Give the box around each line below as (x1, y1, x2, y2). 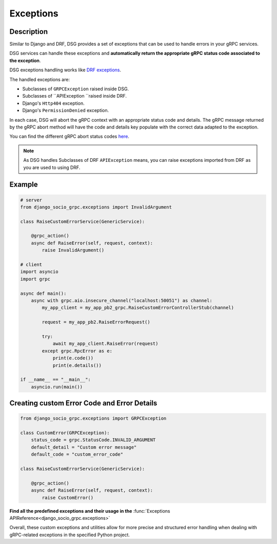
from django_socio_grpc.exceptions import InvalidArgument (20, 204, 172, 210)
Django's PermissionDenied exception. (22, 107, 109, 114)
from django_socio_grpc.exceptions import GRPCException (20, 416, 167, 421)
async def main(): (20, 290, 67, 296)
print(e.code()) (52, 355, 94, 361)
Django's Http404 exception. (22, 100, 85, 106)
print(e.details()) (52, 362, 102, 368)
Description (9, 27, 48, 36)
